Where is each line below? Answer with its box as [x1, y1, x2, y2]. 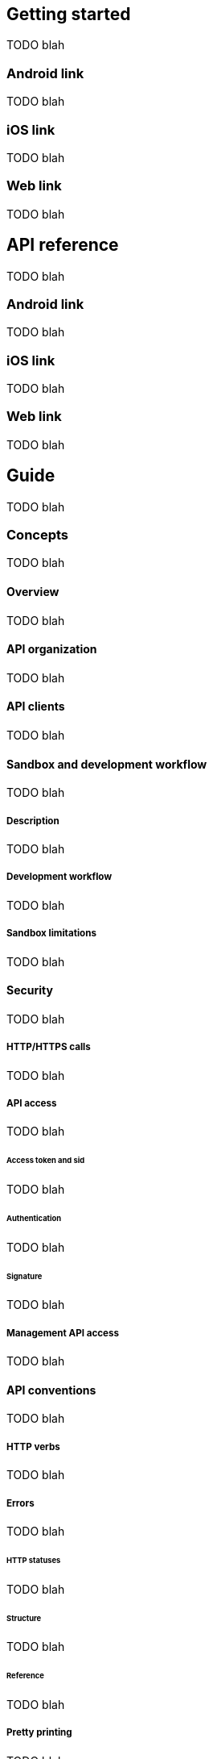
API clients [6, 699, 65, 714]
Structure [6, 1613, 42, 1623]
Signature [6, 1271, 43, 1281]
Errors [6, 1497, 35, 1509]
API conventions [6, 1382, 96, 1397]
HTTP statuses [6, 1555, 61, 1565]
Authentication [6, 1213, 62, 1223]
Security [6, 983, 53, 998]
